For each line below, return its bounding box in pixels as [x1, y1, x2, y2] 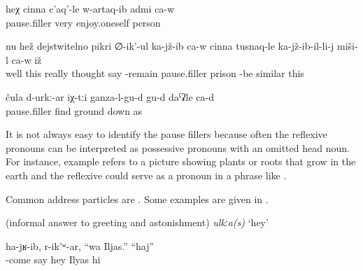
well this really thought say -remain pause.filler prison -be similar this [6, 66, 304, 81]
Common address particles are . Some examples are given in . [6, 191, 269, 206]
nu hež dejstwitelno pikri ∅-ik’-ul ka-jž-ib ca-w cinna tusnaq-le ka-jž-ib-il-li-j [6, 39, 334, 53]
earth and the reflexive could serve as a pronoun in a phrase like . [6, 167, 287, 182]
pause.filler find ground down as [6, 103, 143, 118]
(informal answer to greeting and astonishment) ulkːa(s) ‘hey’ [6, 215, 269, 230]
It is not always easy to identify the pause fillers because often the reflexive [6, 127, 327, 141]
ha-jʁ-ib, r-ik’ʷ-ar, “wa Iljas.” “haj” [6, 238, 155, 253]
